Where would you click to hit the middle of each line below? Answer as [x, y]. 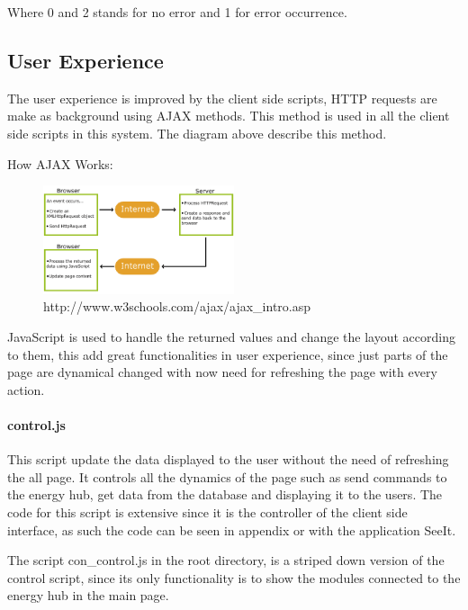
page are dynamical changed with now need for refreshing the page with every [222, 372]
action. [26, 389]
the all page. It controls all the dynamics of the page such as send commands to [227, 476]
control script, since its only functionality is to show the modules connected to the [234, 577]
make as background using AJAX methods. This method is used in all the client [229, 116]
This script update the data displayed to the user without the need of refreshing [228, 459]
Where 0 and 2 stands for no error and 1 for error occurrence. [177, 12]
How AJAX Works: [60, 163]
